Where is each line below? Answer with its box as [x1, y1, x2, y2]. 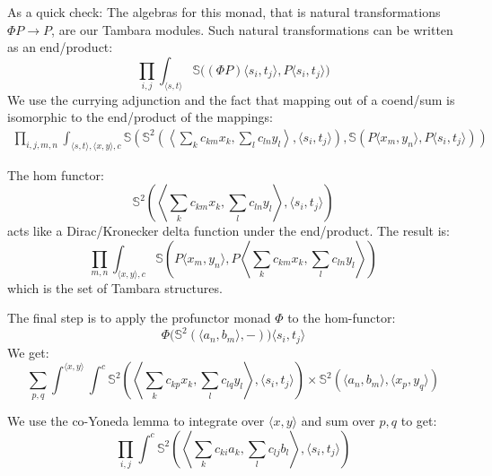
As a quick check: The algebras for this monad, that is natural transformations [7, 3, 441, 21]
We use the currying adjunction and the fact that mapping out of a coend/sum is [7, 90, 455, 108]
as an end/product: [7, 38, 113, 56]
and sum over [301, 411, 375, 430]
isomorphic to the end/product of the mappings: [7, 108, 273, 126]
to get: [400, 411, 437, 430]
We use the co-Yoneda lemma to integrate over [7, 411, 265, 430]
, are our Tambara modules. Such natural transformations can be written [51, 20, 453, 39]
